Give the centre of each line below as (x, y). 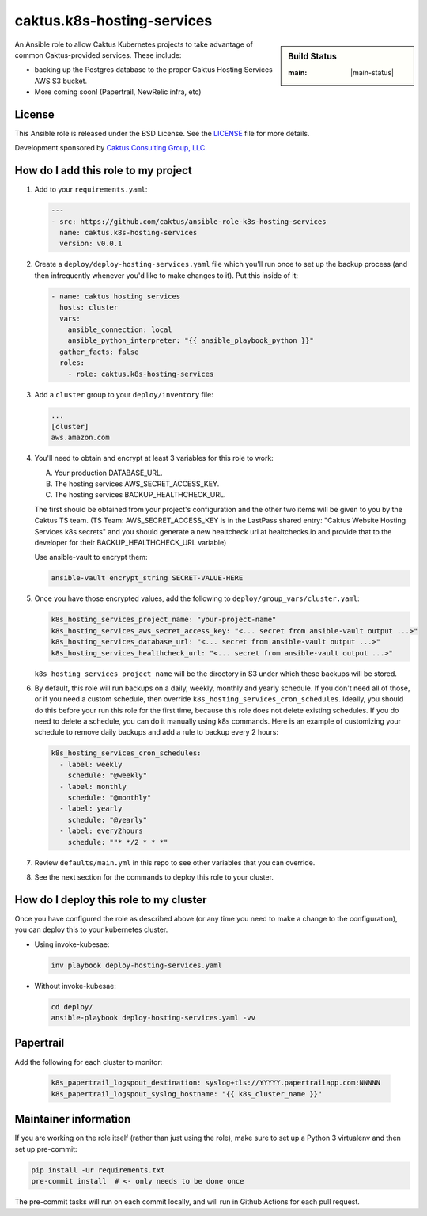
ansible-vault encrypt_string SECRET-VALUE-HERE (147, 578)
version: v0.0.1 (91, 244)
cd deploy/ (72, 1007)
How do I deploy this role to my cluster (111, 900)
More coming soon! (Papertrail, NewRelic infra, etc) (118, 92)
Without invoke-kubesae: (75, 986)
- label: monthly (93, 787)
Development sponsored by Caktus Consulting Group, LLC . (111, 148)
